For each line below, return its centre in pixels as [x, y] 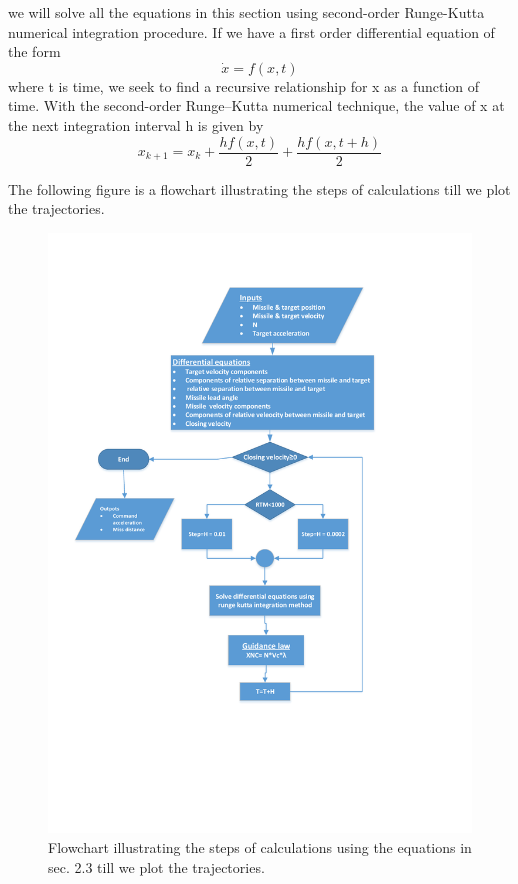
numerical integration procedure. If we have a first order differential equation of [251, 31]
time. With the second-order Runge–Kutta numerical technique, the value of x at [256, 105]
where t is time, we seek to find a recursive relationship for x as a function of [244, 85]
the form [34, 51]
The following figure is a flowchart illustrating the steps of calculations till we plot [259, 188]
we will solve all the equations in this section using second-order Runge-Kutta [246, 12]
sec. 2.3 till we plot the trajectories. [156, 866]
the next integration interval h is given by [136, 124]
